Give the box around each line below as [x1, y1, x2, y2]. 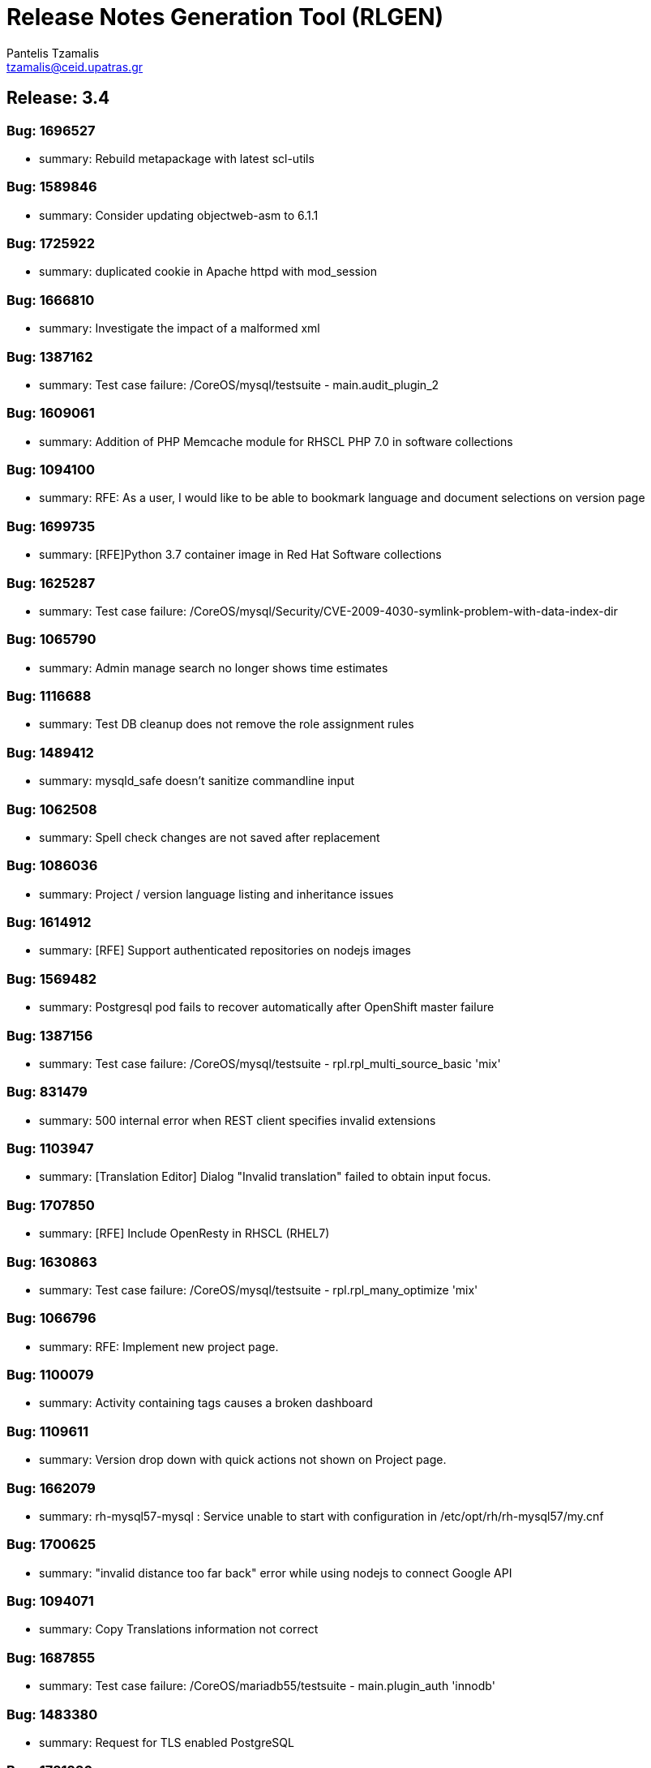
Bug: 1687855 [6, 1649, 96, 1666]
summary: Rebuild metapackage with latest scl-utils [39, 151, 315, 165]
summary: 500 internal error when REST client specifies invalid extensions [39, 1113, 436, 1127]
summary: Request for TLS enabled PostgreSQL [39, 1735, 294, 1749]
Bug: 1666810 [6, 291, 95, 308]
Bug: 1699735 [6, 517, 96, 534]
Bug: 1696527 [6, 122, 96, 139]
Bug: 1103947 [6, 1140, 94, 1157]
